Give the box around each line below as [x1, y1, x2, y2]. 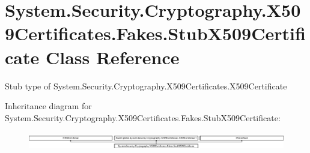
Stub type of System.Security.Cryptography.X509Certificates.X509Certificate [5, 79, 287, 92]
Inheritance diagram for [5, 100, 92, 112]
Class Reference [45, 44, 180, 69]
